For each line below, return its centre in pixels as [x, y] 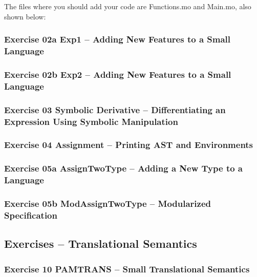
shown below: [25, 16]
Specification [31, 215]
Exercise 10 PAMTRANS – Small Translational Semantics [127, 269]
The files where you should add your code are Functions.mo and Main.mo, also [128, 6]
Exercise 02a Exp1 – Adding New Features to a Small [117, 39]
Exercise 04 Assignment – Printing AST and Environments [129, 145]
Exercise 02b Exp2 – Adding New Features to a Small [118, 74]
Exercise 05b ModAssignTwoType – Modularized [108, 204]
